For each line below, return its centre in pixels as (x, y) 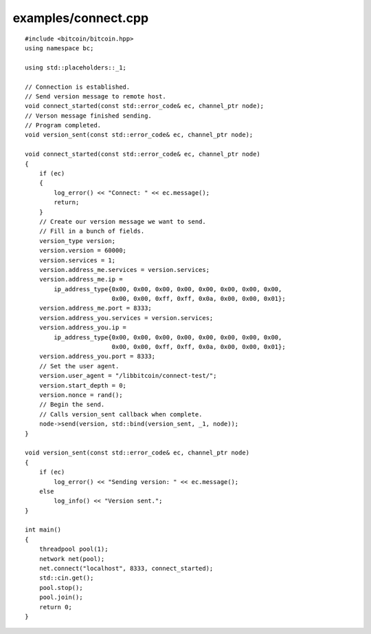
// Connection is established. (78, 87)
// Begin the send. (72, 405)
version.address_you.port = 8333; (97, 357)
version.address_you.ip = (83, 328)
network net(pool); (72, 559)
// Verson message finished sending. (89, 116)
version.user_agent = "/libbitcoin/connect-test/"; (128, 376)
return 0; (55, 607)
